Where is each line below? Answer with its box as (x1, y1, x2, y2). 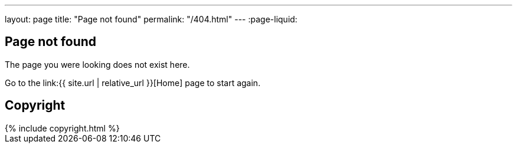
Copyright (5, 98, 66, 113)
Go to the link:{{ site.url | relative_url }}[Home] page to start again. (5, 77, 261, 88)
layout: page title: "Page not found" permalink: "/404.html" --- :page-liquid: (5, 14, 297, 24)
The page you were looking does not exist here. (5, 59, 190, 70)
